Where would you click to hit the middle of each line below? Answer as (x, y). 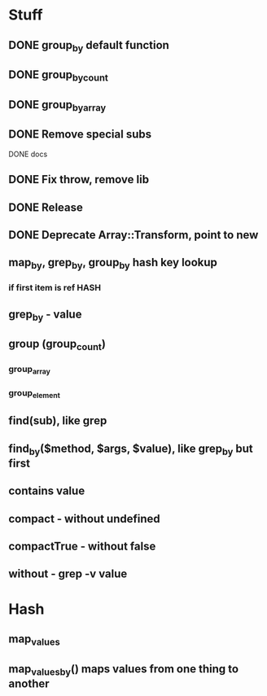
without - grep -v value (68, 574)
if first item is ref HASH (55, 288)
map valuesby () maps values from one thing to (123, 670)
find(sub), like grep (58, 421)
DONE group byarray (57, 105)
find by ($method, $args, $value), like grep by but (131, 449)
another (29, 683)
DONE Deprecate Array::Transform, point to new (133, 235)
